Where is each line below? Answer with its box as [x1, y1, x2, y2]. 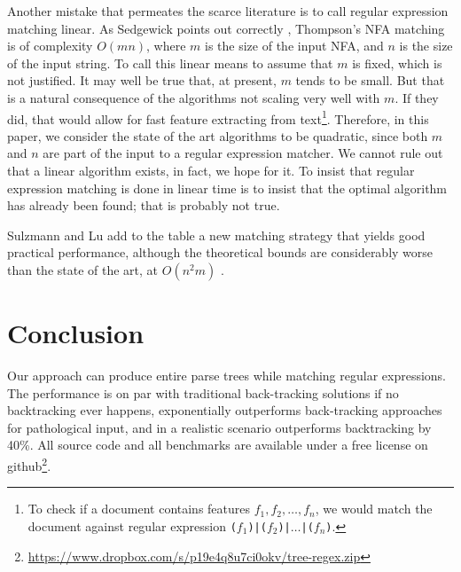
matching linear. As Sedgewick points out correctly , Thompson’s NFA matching [7, 19, 445, 37]
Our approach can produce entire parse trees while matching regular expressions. [7, 366, 447, 385]
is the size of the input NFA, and [205, 36, 384, 55]
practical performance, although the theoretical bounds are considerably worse [7, 243, 434, 262]
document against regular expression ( [27, 516, 237, 535]
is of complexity [7, 36, 93, 55]
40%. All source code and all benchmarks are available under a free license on [7, 435, 428, 454]
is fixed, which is [352, 53, 442, 72]
